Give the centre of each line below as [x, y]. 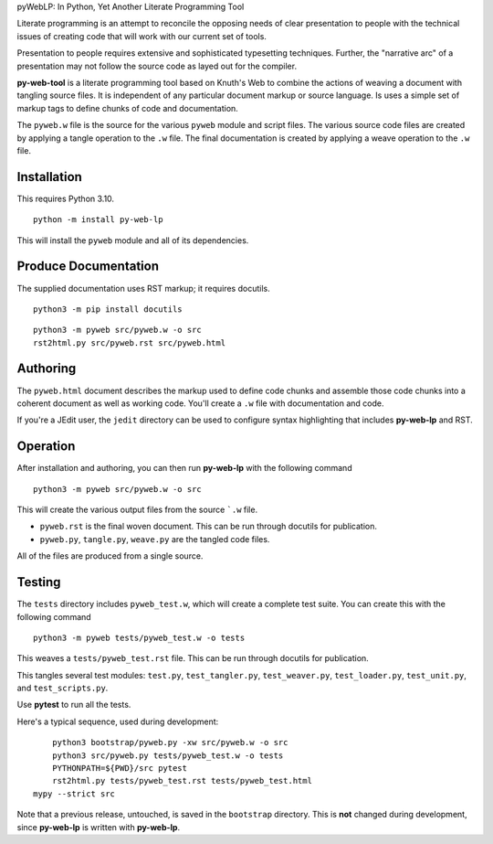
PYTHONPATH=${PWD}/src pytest [119, 769]
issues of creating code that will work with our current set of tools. [142, 36]
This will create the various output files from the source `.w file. [137, 510]
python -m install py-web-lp [98, 220]
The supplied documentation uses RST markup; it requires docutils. [143, 288]
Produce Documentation [88, 267]
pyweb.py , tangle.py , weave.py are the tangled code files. [155, 539]
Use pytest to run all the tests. [74, 705]
